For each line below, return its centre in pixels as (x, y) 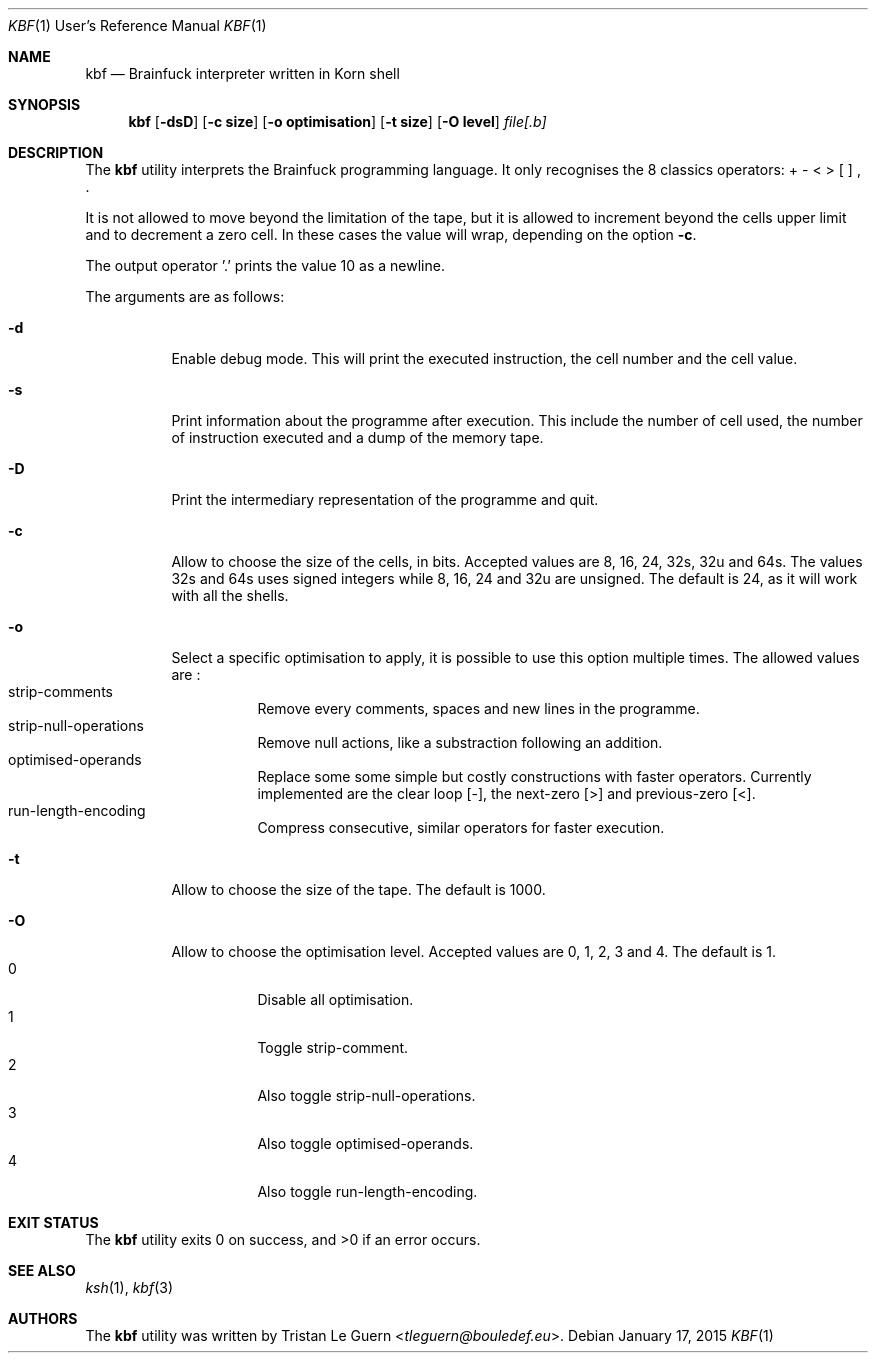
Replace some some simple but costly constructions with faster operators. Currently (534, 776)
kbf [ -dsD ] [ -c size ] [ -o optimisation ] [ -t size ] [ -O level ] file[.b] (337, 121)
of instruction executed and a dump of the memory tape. (357, 437)
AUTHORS (43, 1318)
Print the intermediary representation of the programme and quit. (385, 499)
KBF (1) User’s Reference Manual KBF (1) (137, 25)
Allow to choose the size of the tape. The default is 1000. (358, 889)
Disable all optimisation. (335, 999)
